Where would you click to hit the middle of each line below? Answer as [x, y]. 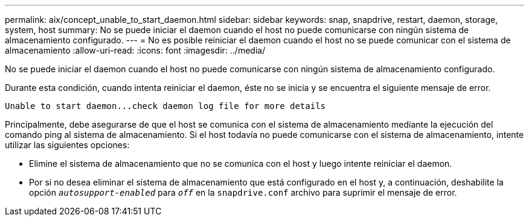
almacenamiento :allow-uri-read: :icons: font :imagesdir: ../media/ [135, 50]
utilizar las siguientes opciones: [67, 145]
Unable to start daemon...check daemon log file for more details [165, 106]
